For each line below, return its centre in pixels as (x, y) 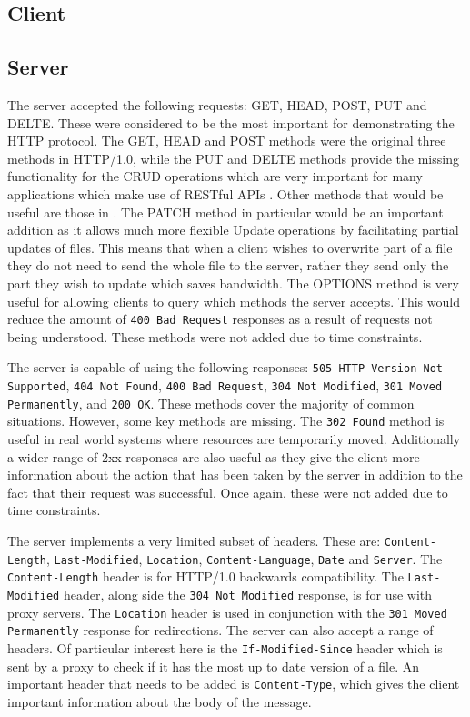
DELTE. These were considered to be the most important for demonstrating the (231, 122)
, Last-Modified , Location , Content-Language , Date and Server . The (244, 558)
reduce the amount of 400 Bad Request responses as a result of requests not (220, 319)
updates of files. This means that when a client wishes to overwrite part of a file (230, 247)
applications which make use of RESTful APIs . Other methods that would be (225, 193)
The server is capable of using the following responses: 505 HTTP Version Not (225, 367)
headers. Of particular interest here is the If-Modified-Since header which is (225, 647)
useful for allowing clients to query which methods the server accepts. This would (234, 301)
